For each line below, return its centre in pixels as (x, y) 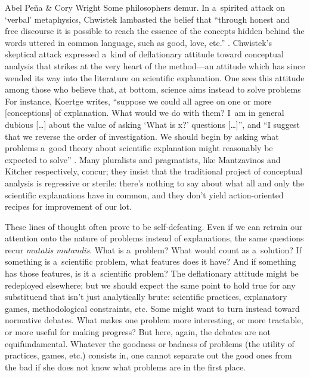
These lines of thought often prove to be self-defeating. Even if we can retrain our (154, 226)
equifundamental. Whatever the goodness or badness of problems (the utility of (150, 343)
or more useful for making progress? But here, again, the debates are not (138, 332)
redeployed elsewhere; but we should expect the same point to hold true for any (150, 285)
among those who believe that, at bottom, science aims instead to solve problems (153, 89)
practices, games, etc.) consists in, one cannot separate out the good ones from (148, 355)
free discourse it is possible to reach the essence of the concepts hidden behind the (155, 31)
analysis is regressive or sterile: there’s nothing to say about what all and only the (155, 183)
